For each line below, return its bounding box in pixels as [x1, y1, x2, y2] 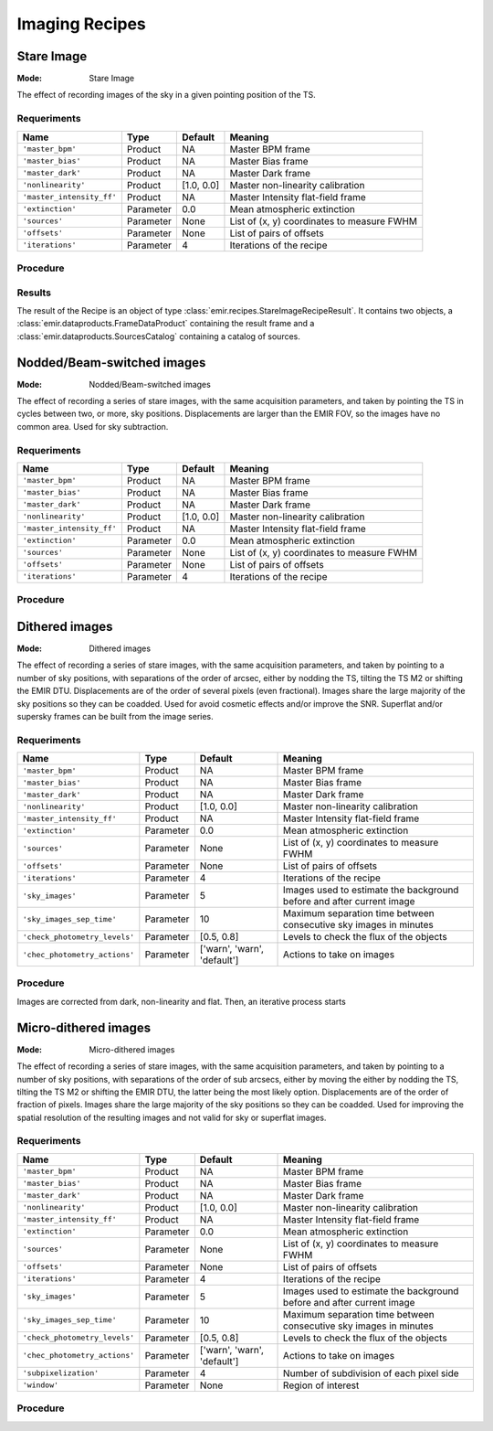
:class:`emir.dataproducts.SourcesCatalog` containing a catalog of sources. [16, 330, 301, 342]
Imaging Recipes [16, 14, 146, 34]
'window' [22, 1381, 59, 1390]
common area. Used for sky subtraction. [16, 421, 169, 432]
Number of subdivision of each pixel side [283, 1367, 460, 1380]
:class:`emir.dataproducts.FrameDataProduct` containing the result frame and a [16, 318, 315, 329]
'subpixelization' [22, 1368, 100, 1378]
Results [16, 286, 52, 299]
